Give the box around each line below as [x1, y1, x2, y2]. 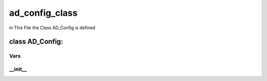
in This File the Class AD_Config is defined [9, 25, 95, 31]
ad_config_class [9, 7, 78, 18]
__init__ [9, 66, 27, 73]
